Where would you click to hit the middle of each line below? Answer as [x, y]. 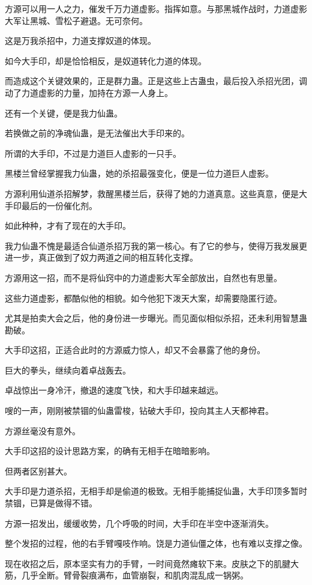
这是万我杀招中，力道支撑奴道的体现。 [80, 41]
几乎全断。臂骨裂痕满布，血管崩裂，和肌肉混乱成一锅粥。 [135, 575]
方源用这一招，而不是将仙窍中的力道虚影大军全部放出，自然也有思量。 [143, 277]
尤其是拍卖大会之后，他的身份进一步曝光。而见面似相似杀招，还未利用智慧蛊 [156, 318]
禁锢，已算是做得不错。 [51, 503]
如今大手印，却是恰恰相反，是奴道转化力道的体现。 [106, 60]
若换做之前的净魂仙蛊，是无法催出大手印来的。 [97, 133]
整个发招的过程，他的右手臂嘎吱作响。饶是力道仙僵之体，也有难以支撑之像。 [156, 543]
